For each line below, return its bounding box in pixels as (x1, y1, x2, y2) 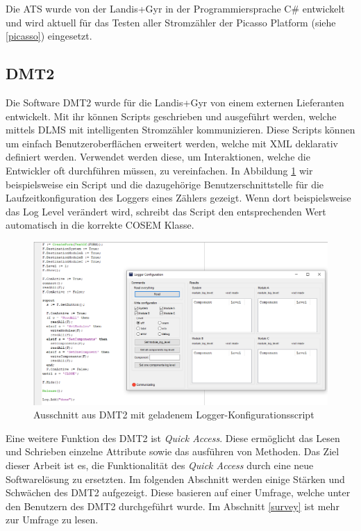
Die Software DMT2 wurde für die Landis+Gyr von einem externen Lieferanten (6, 95, 344, 109)
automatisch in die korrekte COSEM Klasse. (6, 218, 194, 232)
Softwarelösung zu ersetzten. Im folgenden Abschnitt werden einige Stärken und (6, 471, 345, 486)
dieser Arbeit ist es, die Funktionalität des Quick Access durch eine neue (6, 458, 314, 473)
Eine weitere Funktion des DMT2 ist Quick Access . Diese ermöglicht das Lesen (6, 430, 340, 445)
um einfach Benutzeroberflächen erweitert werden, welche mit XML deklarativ (6, 136, 338, 150)
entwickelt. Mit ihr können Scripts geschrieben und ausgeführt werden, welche (6, 108, 337, 123)
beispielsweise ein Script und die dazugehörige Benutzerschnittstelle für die (6, 177, 324, 191)
